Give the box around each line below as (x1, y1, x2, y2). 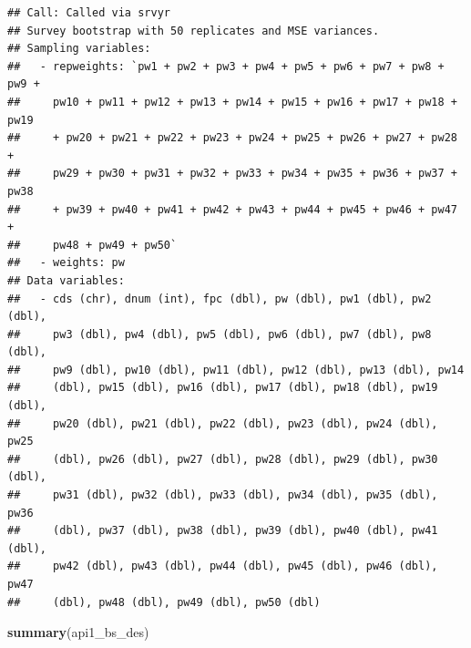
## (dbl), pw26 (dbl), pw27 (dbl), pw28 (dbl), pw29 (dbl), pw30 (7, 452, 438, 466)
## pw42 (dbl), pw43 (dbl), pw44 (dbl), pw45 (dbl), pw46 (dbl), (7, 560, 438, 573)
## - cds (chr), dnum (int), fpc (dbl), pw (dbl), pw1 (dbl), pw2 (7, 292, 432, 305)
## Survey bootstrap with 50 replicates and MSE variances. (7, 24, 380, 37)
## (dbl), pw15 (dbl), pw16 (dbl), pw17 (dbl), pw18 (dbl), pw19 (7, 381, 438, 395)
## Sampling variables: (7, 42, 151, 56)
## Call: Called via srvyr (7, 6, 170, 19)
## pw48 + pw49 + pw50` (7, 238, 178, 252)
